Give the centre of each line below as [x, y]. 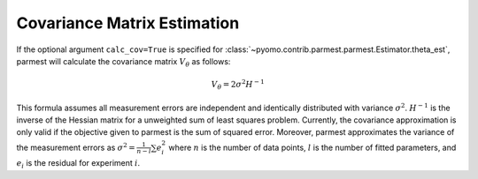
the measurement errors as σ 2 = [76, 147]
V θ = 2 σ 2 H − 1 [238, 85]
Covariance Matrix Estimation [128, 23]
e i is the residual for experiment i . [78, 164]
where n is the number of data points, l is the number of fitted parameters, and [312, 147]
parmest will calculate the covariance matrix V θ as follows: [123, 62]
